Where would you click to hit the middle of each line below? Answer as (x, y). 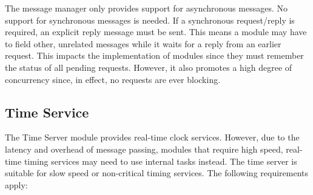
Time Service (47, 112)
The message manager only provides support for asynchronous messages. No (146, 8)
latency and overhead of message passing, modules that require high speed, (144, 149)
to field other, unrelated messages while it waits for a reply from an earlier (143, 43)
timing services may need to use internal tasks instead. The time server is (160, 161)
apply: (16, 184)
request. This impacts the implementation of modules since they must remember (154, 55)
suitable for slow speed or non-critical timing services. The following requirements (157, 173)
